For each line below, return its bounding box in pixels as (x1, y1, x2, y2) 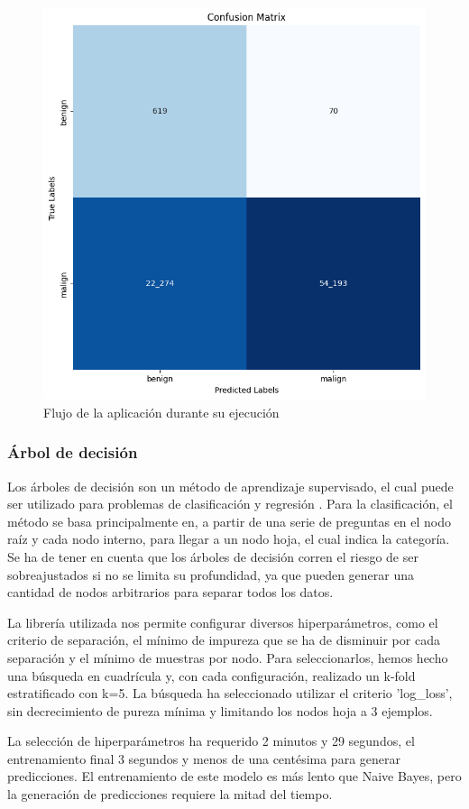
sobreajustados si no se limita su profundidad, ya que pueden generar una (7, 565, 414, 584)
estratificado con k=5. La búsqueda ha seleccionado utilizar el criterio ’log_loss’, (7, 684, 453, 703)
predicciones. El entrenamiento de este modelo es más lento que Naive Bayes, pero (7, 767, 462, 786)
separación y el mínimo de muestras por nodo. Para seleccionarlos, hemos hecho (7, 648, 448, 667)
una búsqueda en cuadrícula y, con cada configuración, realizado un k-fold (7, 666, 416, 685)
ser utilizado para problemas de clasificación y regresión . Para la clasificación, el (7, 494, 453, 513)
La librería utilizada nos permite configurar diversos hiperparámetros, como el (7, 612, 438, 631)
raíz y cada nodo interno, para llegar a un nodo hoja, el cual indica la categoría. (7, 529, 450, 548)
